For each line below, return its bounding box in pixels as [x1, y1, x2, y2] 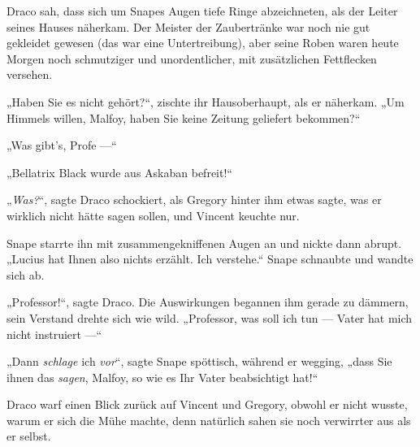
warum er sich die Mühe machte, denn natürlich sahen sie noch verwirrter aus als [6, 411, 411, 428]
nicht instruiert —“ [6, 325, 102, 342]
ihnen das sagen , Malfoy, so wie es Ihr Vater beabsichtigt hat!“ [6, 368, 318, 385]
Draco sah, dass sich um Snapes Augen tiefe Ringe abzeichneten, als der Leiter [6, 2, 398, 19]
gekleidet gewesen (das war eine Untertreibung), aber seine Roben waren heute [6, 34, 399, 51]
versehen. [6, 66, 53, 83]
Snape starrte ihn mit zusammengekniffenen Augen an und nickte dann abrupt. [6, 234, 402, 251]
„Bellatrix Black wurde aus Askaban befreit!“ [6, 163, 232, 180]
